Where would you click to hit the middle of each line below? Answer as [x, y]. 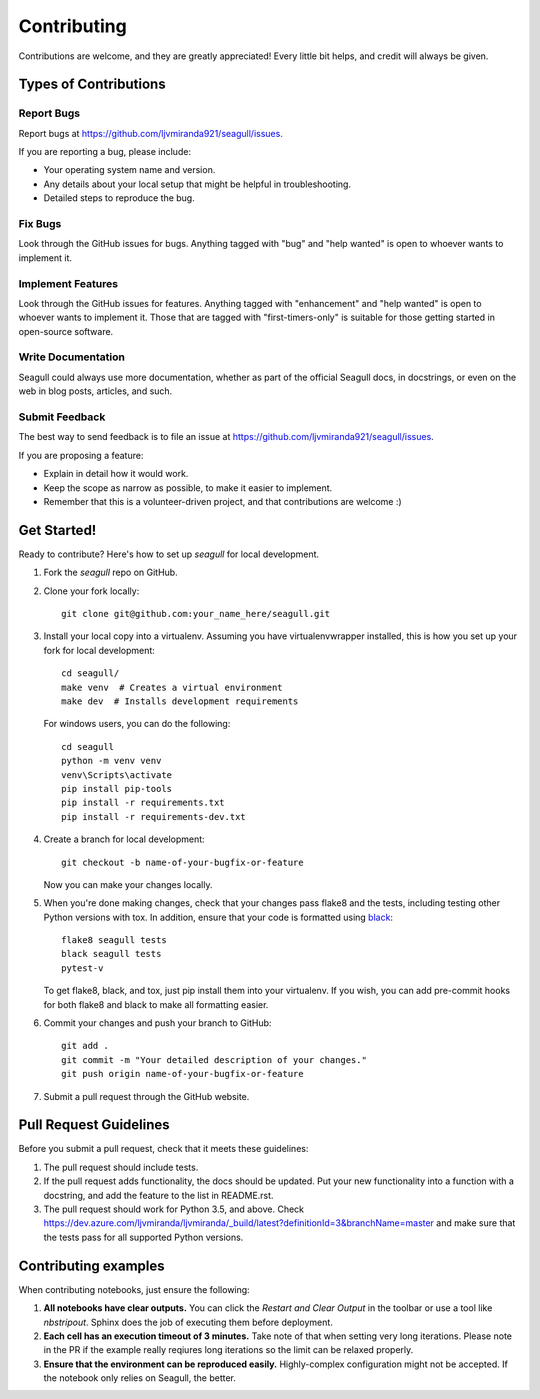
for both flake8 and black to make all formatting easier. [156, 1004]
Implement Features [68, 283]
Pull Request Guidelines [94, 1125]
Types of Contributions [92, 84]
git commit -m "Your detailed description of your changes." [214, 1059]
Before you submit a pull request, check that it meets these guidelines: [163, 1149]
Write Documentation [71, 357]
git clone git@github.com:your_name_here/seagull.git [195, 614]
